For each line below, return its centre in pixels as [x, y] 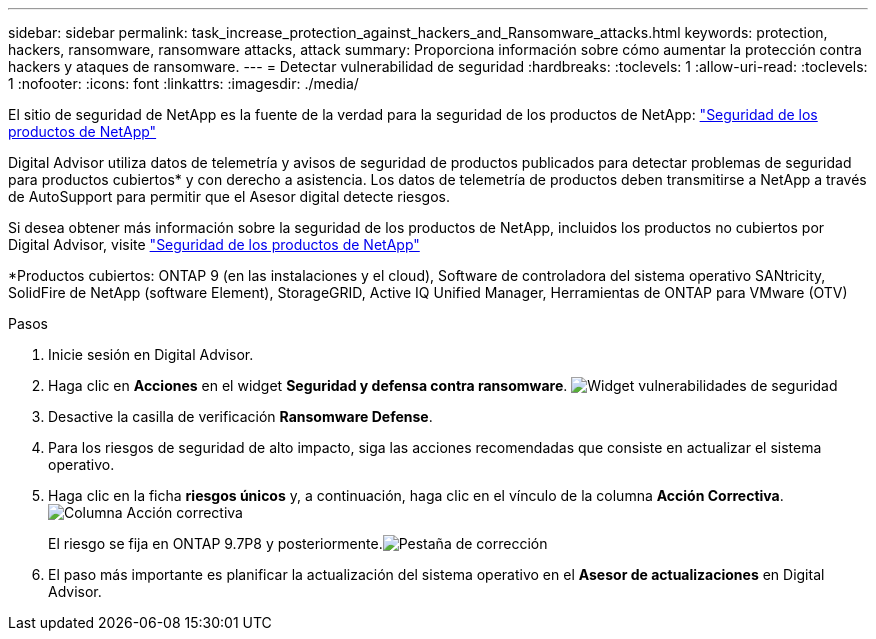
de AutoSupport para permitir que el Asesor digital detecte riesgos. [229, 196]
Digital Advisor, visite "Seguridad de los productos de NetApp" [214, 244]
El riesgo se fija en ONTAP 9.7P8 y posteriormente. [215, 543]
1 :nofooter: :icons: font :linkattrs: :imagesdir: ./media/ [183, 83]
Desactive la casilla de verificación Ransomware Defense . [240, 416]
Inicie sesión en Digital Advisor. [151, 354]
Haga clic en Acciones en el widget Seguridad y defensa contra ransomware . [308, 385]
